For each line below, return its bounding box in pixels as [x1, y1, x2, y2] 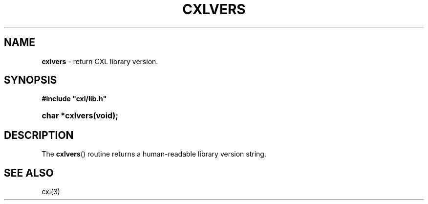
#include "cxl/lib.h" [42, 94, 107, 103]
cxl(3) [42, 187, 60, 196]
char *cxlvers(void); [42, 111, 118, 121]
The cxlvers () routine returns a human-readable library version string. [42, 150, 266, 159]
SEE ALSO [4, 166, 54, 179]
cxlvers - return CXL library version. [42, 57, 158, 66]
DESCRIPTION [4, 129, 74, 141]
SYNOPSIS [4, 74, 57, 87]
